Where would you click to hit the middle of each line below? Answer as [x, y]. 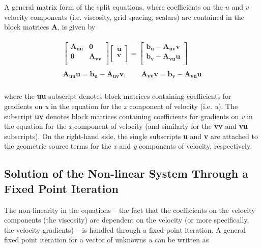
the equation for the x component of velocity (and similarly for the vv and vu [126, 126]
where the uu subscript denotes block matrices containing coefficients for [118, 96]
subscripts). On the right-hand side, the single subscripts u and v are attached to [131, 136]
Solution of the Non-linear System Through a [126, 173]
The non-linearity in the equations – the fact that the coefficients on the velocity [130, 210]
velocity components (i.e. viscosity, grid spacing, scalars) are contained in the [124, 17]
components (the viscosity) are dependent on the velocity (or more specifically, [127, 220]
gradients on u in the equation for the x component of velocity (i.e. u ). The [121, 106]
